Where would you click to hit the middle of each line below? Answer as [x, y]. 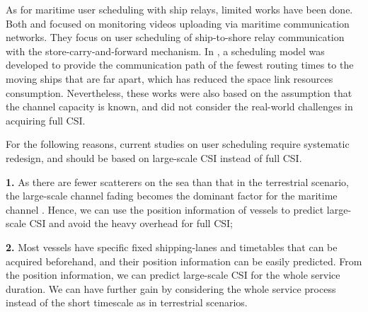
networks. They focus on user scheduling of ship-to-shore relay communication [175, 37]
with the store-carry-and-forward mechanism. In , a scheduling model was [165, 51]
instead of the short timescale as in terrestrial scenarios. [127, 302]
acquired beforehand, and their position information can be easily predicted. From [184, 261]
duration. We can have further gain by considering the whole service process [171, 288]
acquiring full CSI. [46, 120]
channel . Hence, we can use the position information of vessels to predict [165, 209]
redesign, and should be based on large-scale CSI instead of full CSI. [154, 157]
